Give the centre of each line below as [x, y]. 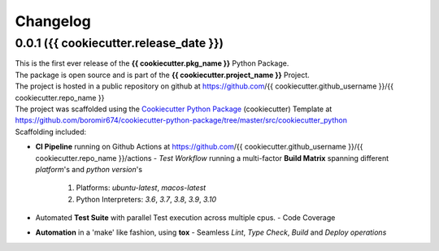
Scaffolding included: [51, 132]
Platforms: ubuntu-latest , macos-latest [141, 188]
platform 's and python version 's [89, 169]
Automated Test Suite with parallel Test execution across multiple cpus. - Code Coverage [185, 218]
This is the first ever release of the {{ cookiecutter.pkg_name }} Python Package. [152, 63]
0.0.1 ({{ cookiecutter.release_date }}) [119, 43]
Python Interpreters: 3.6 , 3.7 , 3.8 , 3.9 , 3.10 [146, 199]
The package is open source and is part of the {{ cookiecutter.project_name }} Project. [163, 75]
